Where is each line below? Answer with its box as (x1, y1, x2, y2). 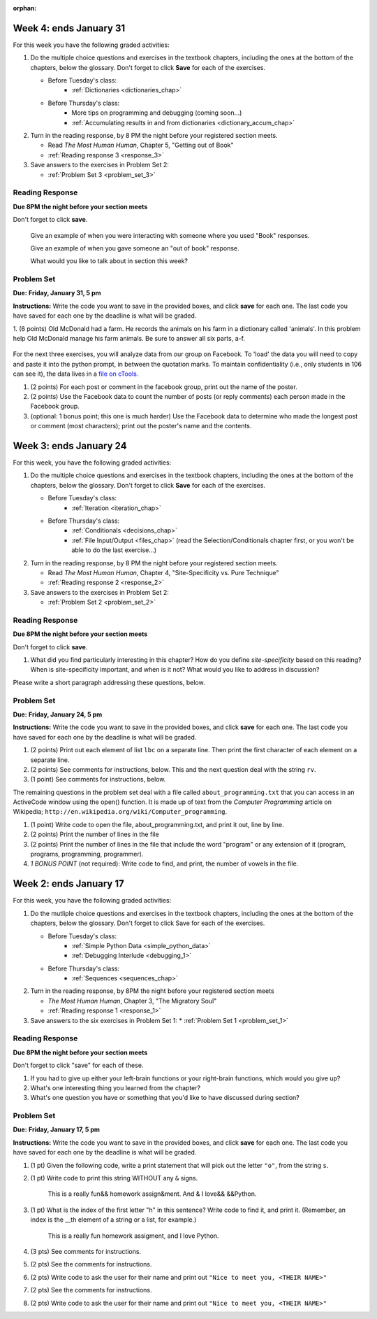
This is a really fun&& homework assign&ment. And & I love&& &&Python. (47, 1190, 257, 1198)
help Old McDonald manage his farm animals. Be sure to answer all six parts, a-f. (13, 334, 246, 342)
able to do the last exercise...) (71, 546, 157, 554)
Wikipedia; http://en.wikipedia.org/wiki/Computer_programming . (13, 807, 228, 816)
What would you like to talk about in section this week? (30, 257, 188, 265)
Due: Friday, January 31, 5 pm (13, 289, 101, 297)
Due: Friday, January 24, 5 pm (13, 710, 103, 719)
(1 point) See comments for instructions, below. (30, 775, 166, 784)
